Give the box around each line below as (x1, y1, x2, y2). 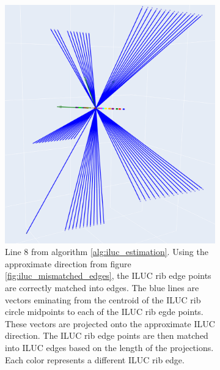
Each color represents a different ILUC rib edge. (5, 353, 185, 366)
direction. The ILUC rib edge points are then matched (5, 329, 208, 342)
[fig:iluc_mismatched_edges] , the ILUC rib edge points (5, 269, 211, 282)
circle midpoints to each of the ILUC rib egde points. (5, 305, 204, 318)
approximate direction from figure (5, 257, 131, 270)
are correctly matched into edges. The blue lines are (5, 281, 199, 294)
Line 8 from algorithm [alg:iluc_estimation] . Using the (5, 245, 208, 258)
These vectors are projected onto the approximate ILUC (5, 317, 215, 330)
